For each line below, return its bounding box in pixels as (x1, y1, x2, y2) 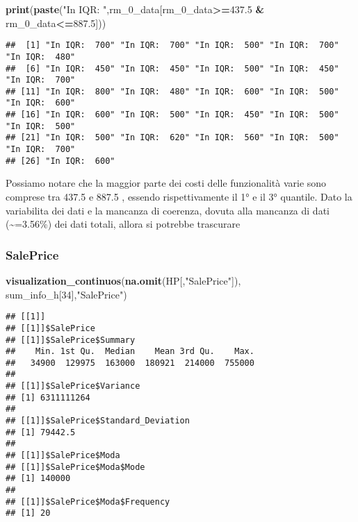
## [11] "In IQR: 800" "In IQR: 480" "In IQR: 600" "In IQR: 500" (6, 86, 339, 96)
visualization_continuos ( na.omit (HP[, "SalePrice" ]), (6, 273, 241, 287)
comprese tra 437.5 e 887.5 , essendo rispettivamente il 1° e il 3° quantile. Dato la (6, 190, 352, 203)
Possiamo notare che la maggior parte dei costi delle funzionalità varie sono (6, 176, 327, 190)
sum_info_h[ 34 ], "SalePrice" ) (6, 287, 127, 301)
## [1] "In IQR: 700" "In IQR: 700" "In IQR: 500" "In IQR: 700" (6, 40, 339, 51)
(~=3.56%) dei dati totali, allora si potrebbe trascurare (6, 217, 241, 231)
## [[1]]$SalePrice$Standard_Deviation (6, 416, 190, 426)
